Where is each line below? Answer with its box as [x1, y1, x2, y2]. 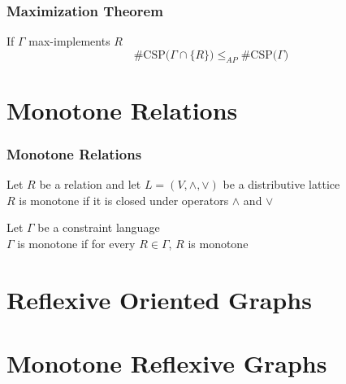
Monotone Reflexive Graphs [6, 347, 327, 380]
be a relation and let [39, 176, 141, 193]
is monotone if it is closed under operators [19, 191, 229, 208]
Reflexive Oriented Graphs [6, 282, 312, 316]
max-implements [28, 33, 110, 50]
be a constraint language [37, 219, 160, 236]
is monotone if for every [17, 234, 136, 251]
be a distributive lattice [223, 176, 340, 193]
